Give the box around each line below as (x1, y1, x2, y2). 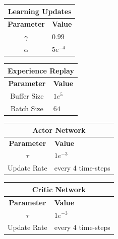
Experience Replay (8, 65, 74, 75)
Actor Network (32, 124, 86, 135)
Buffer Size (10, 91, 44, 101)
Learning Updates (8, 6, 72, 16)
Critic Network (32, 184, 86, 194)
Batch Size (10, 103, 43, 114)
